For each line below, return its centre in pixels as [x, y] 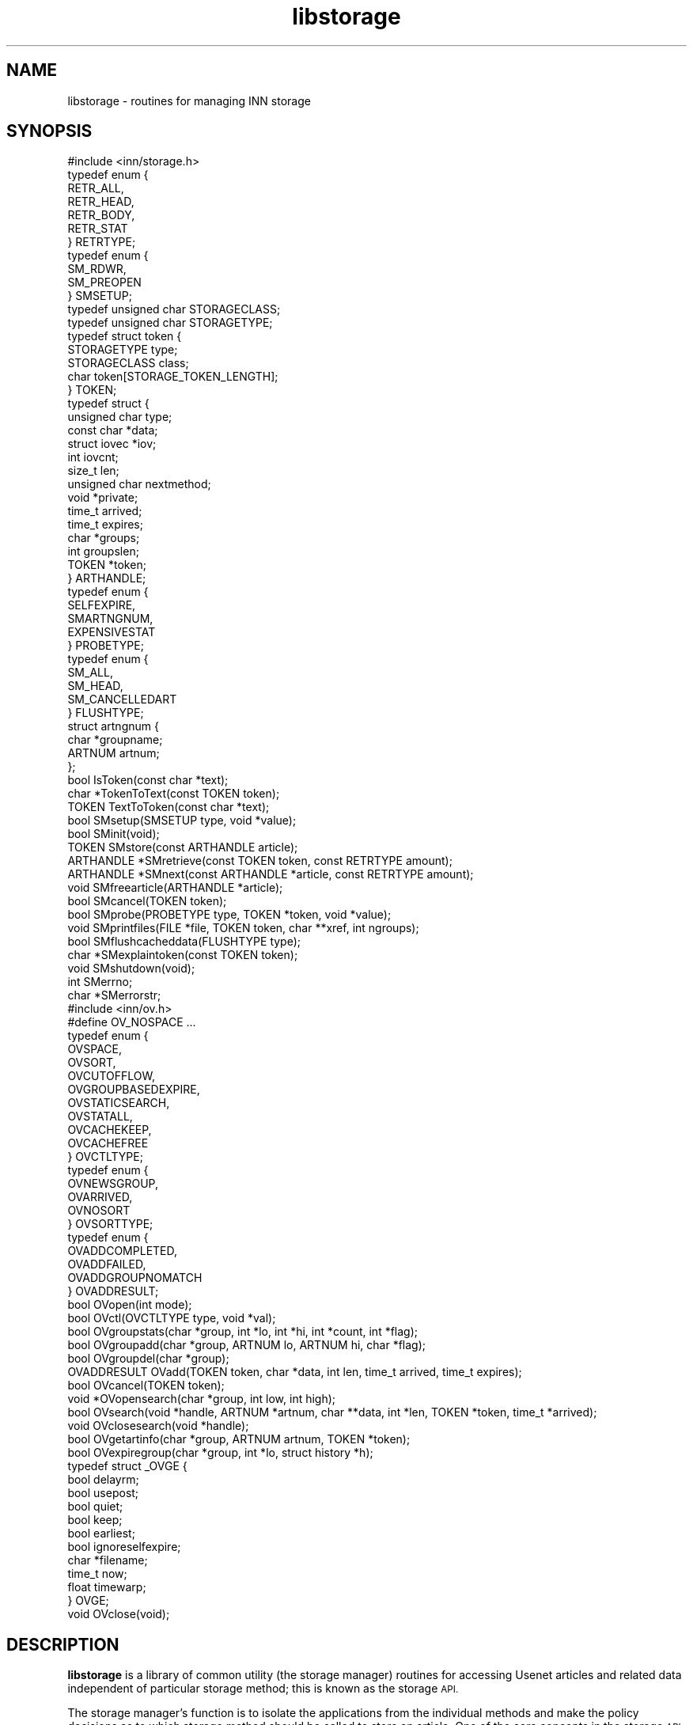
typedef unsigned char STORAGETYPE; [170, 323]
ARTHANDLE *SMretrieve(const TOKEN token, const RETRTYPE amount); [260, 861]
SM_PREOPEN [104, 282]
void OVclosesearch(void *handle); [158, 1426]
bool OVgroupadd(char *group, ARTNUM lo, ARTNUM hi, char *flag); [247, 1345]
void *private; [103, 498]
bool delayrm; [103, 1480]
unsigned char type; [120, 417]
